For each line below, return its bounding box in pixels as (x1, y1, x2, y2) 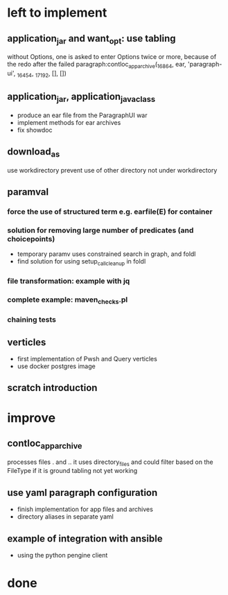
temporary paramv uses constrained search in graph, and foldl (17, 250, 196, 258)
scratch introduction (7, 382, 98, 394)
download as (7, 146, 60, 159)
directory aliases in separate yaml (17, 512, 114, 521)
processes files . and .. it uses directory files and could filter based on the (7, 458, 213, 467)
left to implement (7, 5, 107, 21)
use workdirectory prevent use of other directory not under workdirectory (7, 166, 218, 174)
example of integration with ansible (7, 533, 163, 544)
